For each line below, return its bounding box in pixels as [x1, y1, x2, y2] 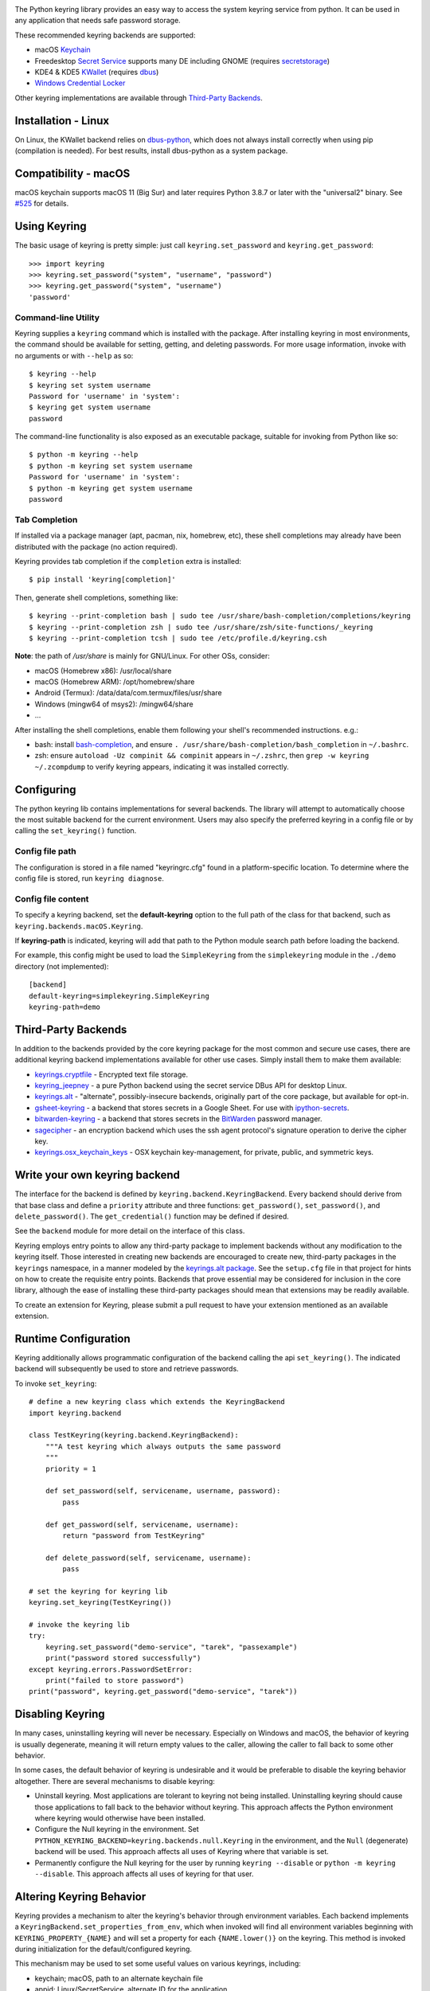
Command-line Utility [14, 311, 100, 323]
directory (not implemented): [14, 961, 109, 971]
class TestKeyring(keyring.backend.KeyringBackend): [29, 1430, 239, 1440]
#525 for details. [14, 199, 69, 209]
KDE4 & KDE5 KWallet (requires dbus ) [34, 67, 159, 76]
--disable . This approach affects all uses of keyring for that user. [34, 1868, 254, 1879]
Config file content [14, 893, 89, 904]
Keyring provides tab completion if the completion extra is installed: [14, 556, 242, 565]
